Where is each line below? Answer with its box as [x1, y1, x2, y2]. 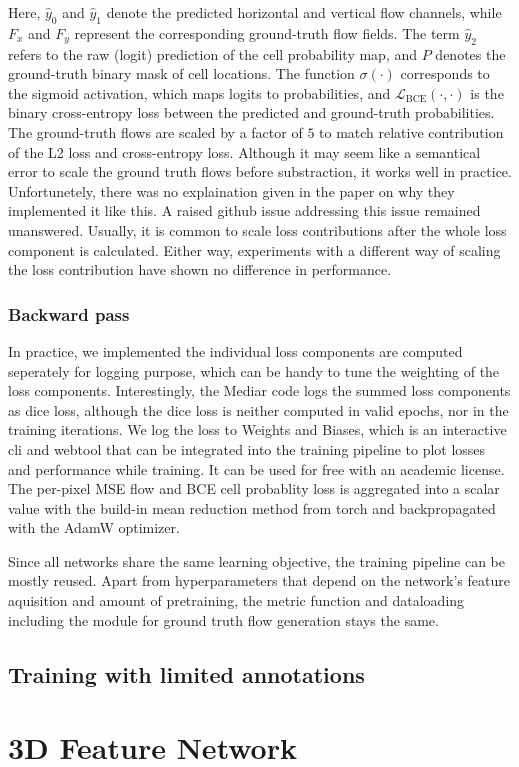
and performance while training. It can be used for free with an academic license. [8, 458, 505, 479]
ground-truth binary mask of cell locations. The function [8, 63, 355, 84]
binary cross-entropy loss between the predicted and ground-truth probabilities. [8, 102, 495, 123]
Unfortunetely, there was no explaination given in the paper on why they [8, 180, 455, 201]
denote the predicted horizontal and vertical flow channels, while [106, 2, 502, 22]
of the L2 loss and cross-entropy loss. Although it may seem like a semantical [8, 141, 481, 162]
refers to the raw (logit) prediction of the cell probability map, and [8, 43, 418, 64]
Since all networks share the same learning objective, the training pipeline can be [8, 550, 505, 571]
